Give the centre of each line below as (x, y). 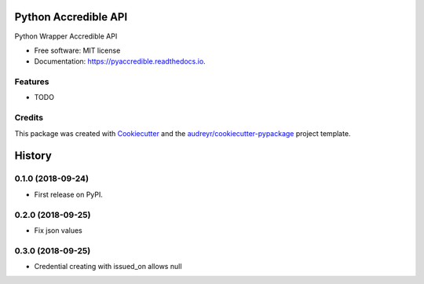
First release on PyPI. (69, 194)
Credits (29, 118)
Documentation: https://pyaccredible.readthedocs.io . (120, 61)
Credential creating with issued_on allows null (108, 267)
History (33, 156)
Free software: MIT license (77, 50)
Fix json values (58, 230)
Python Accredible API (71, 17)
